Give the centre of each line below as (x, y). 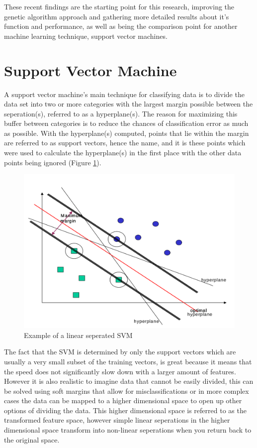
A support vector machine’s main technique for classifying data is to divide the (124, 94)
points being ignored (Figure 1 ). (53, 162)
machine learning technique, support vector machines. (86, 36)
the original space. (32, 439)
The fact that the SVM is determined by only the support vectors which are (120, 352)
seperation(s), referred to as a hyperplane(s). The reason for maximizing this (121, 113)
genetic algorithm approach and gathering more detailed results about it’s (117, 16)
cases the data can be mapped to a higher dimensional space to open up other (123, 400)
